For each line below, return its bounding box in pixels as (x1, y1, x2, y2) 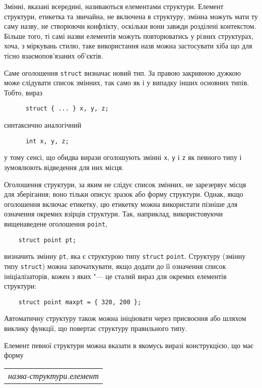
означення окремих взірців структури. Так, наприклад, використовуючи (4, 208, 223, 219)
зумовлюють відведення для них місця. (4, 161, 124, 172)
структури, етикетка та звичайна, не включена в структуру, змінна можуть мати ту (4, 11, 258, 21)
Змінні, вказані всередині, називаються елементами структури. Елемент (4, 1, 224, 11)
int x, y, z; (25, 137, 69, 145)
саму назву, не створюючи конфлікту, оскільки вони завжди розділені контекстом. (4, 21, 256, 31)
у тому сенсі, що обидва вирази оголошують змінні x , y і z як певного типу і (4, 152, 242, 162)
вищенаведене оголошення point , (4, 218, 108, 229)
